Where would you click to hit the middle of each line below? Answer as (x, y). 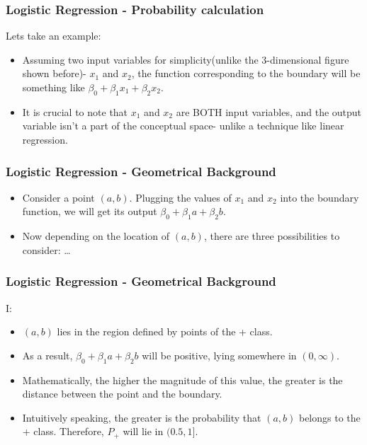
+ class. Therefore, (63, 431)
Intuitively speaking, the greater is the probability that (142, 417)
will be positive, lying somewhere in (219, 355)
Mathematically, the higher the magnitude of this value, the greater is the (182, 380)
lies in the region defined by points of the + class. (165, 331)
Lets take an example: (53, 36)
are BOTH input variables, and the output (269, 111)
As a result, (47, 355)
